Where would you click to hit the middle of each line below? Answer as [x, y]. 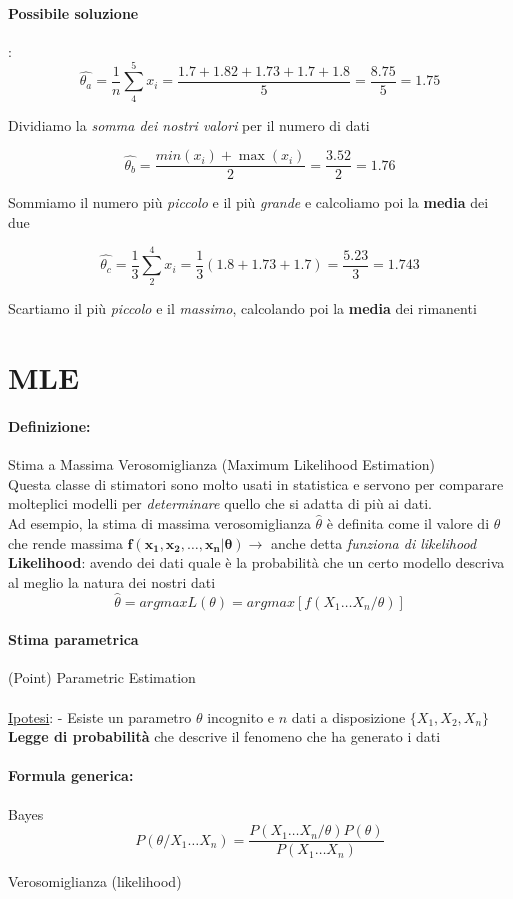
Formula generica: [71, 775]
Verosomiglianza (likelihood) [95, 881]
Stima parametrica [73, 639]
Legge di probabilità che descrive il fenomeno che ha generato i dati [224, 736]
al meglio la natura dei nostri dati [112, 581]
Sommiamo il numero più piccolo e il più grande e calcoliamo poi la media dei [248, 202]
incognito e [241, 716]
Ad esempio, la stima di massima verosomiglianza [159, 523]
